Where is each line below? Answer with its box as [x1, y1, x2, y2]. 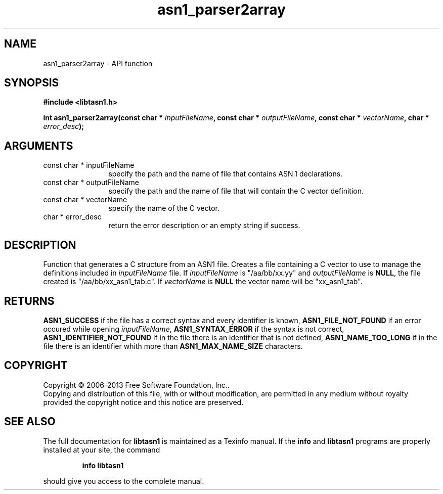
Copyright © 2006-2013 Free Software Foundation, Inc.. [43, 380, 230, 389]
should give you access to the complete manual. [43, 476, 204, 485]
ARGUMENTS [4, 139, 73, 152]
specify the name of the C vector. [108, 204, 220, 213]
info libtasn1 [82, 461, 124, 470]
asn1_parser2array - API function [43, 59, 153, 68]
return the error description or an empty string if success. [108, 221, 300, 230]
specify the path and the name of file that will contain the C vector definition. [108, 187, 364, 196]
